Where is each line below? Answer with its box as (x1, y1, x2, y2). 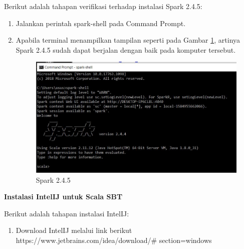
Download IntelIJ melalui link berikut (16, 225, 132, 235)
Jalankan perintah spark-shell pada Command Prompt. (16, 18, 186, 28)
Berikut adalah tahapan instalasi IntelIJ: (4, 208, 129, 218)
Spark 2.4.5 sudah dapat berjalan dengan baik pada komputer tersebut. (16, 44, 236, 55)
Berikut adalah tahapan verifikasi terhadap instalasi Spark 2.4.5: (4, 1, 202, 11)
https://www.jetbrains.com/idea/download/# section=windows (16, 234, 212, 245)
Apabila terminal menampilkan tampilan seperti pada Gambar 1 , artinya (16, 35, 240, 45)
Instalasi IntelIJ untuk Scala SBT (4, 191, 123, 202)
